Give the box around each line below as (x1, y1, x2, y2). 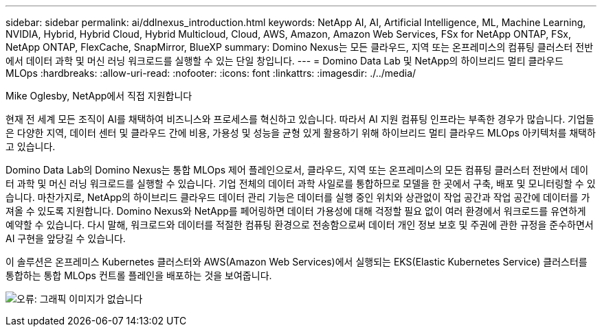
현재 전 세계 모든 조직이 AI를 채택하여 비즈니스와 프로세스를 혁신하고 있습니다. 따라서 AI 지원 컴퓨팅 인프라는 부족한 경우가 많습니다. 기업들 (5, 113, 594, 125)
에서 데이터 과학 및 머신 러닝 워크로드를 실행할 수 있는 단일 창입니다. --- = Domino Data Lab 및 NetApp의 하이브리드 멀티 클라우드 (5, 55, 564, 67)
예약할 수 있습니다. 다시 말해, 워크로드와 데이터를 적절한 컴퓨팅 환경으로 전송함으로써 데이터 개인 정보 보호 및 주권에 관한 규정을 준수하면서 (5, 219, 594, 230)
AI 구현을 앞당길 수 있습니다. (5, 233, 126, 244)
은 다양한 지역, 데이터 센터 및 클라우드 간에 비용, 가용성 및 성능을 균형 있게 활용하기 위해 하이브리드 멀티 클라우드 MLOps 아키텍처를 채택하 (5, 127, 596, 139)
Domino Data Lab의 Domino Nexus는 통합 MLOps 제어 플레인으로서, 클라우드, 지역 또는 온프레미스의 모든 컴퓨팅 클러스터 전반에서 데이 (5, 164, 589, 176)
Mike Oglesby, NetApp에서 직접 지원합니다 (5, 90, 192, 102)
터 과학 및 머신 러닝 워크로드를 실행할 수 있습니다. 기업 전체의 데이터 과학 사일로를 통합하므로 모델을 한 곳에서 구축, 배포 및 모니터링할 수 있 (5, 178, 596, 189)
